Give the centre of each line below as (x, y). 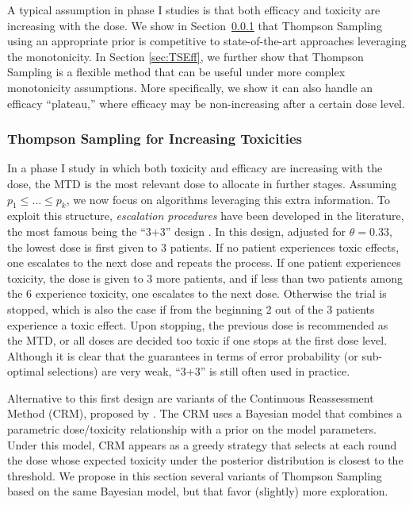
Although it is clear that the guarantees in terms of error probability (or (183, 355)
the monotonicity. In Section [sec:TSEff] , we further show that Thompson (185, 56)
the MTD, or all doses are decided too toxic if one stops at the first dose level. (197, 340)
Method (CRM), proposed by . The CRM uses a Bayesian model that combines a (205, 413)
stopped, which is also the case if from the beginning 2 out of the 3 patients (191, 308)
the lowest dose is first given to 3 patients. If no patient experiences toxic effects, (203, 247)
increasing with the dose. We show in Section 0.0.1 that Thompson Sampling (195, 25)
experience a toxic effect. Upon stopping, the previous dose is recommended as (198, 324)
